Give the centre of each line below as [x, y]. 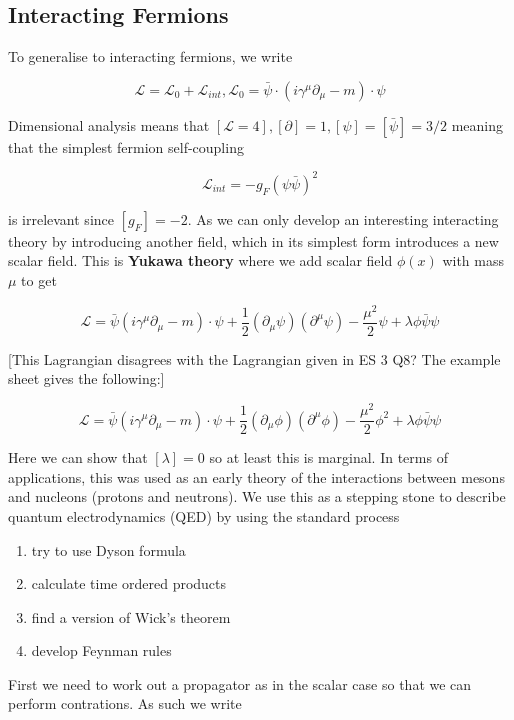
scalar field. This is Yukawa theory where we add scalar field [200, 260]
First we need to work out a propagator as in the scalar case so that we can [240, 683]
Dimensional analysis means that [109, 124]
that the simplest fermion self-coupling [126, 146]
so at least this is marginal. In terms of [328, 457]
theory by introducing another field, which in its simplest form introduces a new [253, 240]
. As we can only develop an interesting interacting [343, 218]
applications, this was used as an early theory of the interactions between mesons [256, 476]
